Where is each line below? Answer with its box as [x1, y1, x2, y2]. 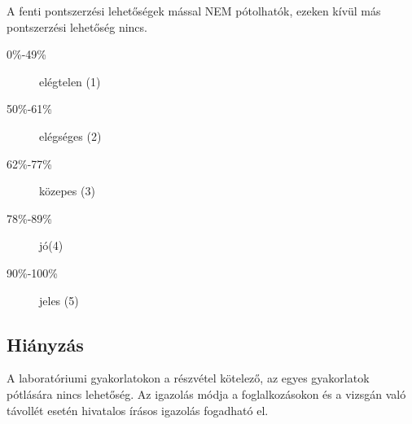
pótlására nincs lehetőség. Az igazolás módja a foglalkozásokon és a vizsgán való [7, 385, 406, 402]
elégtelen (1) [39, 72, 101, 90]
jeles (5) [39, 291, 79, 308]
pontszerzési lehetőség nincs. [7, 18, 147, 35]
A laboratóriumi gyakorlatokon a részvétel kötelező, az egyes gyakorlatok [7, 369, 370, 387]
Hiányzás [7, 331, 84, 356]
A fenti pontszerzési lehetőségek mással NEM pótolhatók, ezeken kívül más [7, 2, 381, 19]
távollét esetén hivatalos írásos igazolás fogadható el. [7, 401, 269, 418]
